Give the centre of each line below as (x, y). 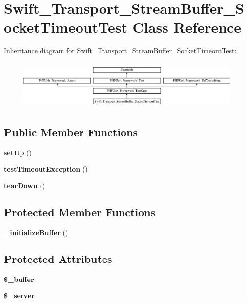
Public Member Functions (71, 132)
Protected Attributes (58, 258)
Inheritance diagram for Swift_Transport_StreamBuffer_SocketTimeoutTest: (120, 51)
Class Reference (187, 27)
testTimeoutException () (46, 169)
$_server (19, 295)
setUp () (18, 152)
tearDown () (25, 185)
